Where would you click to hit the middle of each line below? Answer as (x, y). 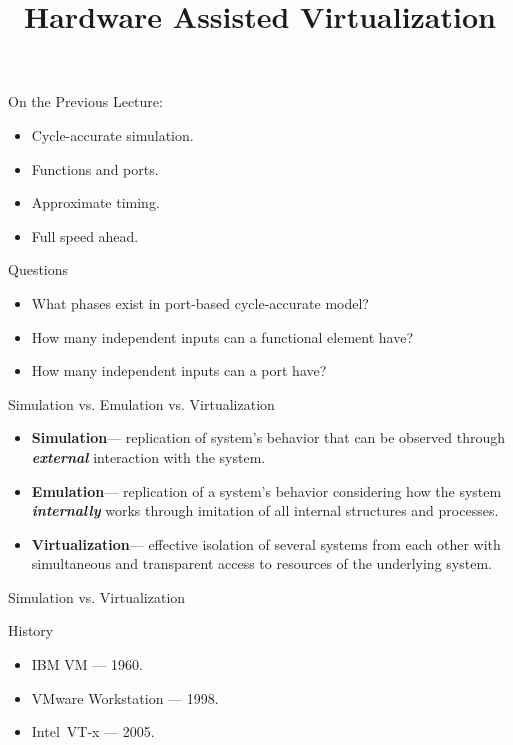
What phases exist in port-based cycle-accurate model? (200, 302)
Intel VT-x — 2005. (93, 731)
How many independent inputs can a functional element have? (222, 336)
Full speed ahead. (85, 235)
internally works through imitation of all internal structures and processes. (265, 510)
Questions (38, 269)
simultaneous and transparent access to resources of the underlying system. (261, 563)
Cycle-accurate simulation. (112, 134)
